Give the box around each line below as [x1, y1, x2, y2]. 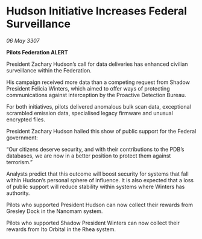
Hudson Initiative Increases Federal [6, 4, 188, 18]
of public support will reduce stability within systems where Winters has [6, 183, 185, 190]
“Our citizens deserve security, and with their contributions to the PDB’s [6, 145, 185, 153]
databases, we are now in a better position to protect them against [6, 152, 171, 159]
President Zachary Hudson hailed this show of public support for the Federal [6, 127, 197, 135]
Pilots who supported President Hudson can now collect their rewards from [6, 201, 194, 208]
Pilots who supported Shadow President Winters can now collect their [6, 219, 180, 226]
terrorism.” [6, 158, 33, 165]
